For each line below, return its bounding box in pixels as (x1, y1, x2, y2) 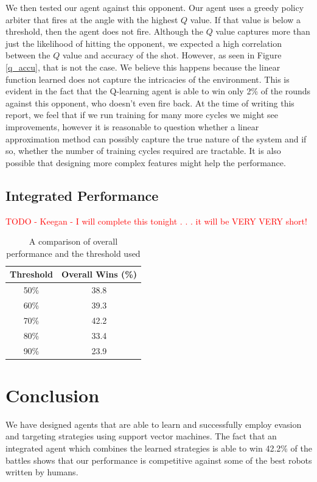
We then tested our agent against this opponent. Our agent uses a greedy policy (5, 1, 304, 13)
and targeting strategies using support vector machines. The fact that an (5, 430, 277, 442)
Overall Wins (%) (61, 268, 137, 281)
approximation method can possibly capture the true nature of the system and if (5, 132, 307, 145)
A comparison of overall (29, 235, 118, 248)
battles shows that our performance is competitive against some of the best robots (5, 453, 312, 466)
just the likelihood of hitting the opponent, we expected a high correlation (5, 37, 282, 49)
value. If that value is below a (190, 13, 301, 26)
